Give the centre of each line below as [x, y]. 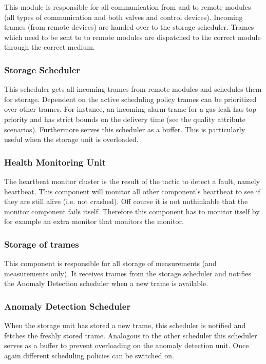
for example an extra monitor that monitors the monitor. [94, 221]
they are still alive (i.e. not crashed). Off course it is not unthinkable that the [126, 201]
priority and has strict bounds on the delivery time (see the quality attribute [125, 119]
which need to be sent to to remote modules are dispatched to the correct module [132, 37]
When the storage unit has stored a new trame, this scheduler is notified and [125, 325]
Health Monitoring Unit [55, 162]
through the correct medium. [50, 47]
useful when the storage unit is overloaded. [71, 139]
